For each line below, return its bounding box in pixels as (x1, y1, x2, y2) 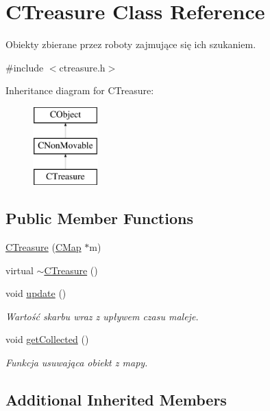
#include (5, 60, 44, 74)
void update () (5, 286, 66, 300)
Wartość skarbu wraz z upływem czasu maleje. (5, 309, 199, 323)
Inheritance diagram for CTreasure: (5, 83, 154, 98)
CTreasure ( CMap (5, 240, 82, 254)
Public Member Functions (5, 208, 193, 229)
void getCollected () (5, 332, 89, 346)
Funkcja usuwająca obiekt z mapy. (5, 355, 148, 370)
